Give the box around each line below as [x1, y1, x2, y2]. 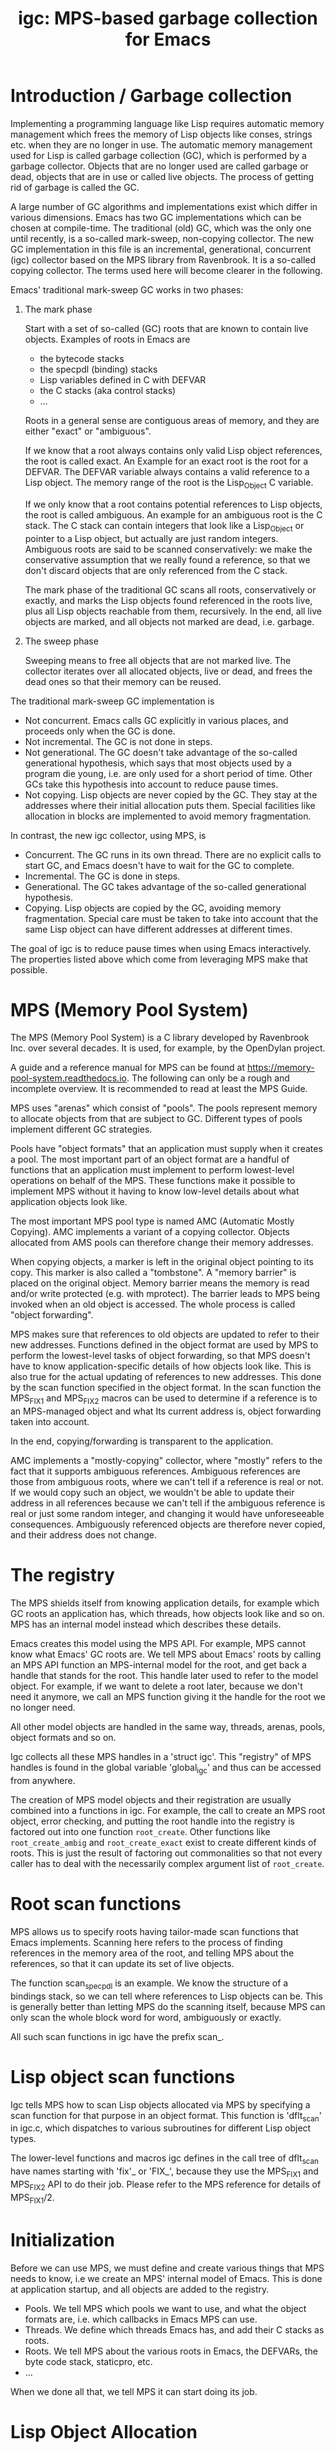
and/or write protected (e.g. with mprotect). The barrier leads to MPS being [10, 1288, 321, 1300]
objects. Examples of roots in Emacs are [24, 333, 191, 345]
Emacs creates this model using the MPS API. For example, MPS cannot [10, 1638, 306, 1650]
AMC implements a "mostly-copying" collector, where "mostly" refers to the [10, 1455, 323, 1467]
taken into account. [10, 1416, 90, 1428]
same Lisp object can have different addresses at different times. [24, 923, 293, 935]
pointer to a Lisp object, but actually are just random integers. [24, 532, 279, 544]
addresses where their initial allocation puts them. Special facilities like [24, 799, 316, 811]
